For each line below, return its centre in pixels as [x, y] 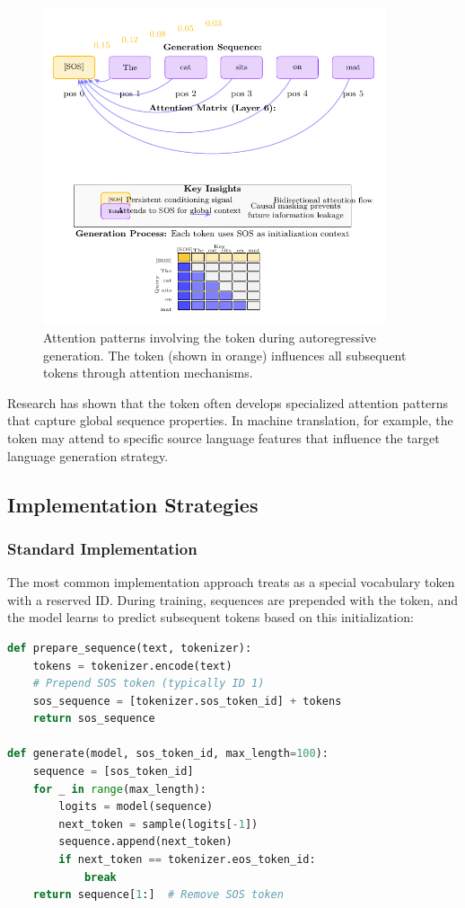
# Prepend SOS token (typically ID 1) [149, 684]
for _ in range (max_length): [119, 789]
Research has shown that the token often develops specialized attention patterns [228, 402]
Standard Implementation [102, 548]
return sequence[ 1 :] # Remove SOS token [158, 895]
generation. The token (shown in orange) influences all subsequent [225, 355]
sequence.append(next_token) [145, 842]
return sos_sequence [94, 719]
